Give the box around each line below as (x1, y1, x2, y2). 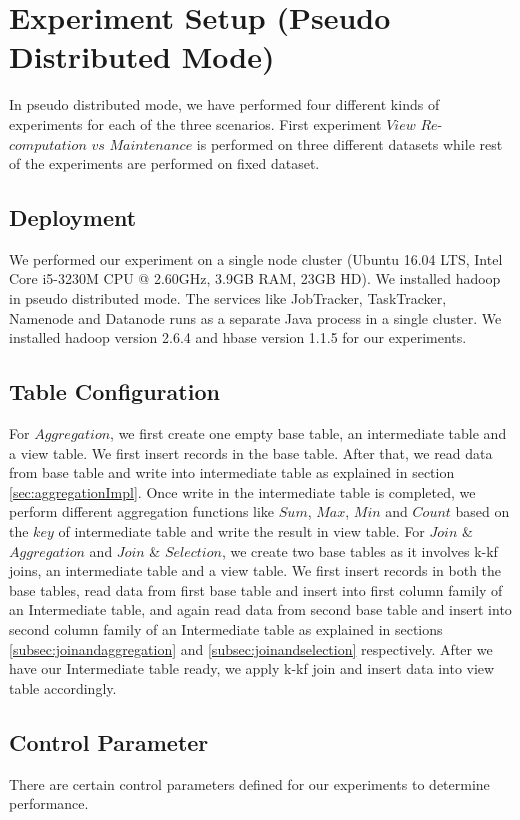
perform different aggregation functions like (9, 501, 275, 522)
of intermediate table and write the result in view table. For (58, 521, 425, 542)
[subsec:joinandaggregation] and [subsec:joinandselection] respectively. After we (9, 638, 493, 659)
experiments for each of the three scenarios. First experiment (9, 113, 382, 134)
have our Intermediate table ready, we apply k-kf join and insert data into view (9, 658, 495, 679)
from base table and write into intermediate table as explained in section (9, 462, 455, 483)
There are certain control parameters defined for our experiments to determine (9, 773, 490, 794)
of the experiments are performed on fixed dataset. (9, 153, 320, 174)
